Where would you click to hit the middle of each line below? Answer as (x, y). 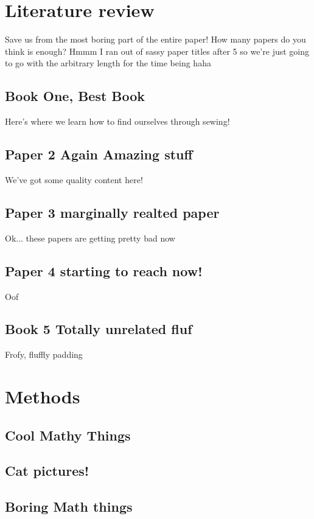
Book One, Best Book (75, 96)
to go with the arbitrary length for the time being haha (108, 63)
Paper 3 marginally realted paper (112, 212)
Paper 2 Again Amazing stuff (99, 154)
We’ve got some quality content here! (74, 179)
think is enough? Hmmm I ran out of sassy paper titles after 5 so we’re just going (157, 51)
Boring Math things (69, 507)
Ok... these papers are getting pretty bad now (90, 238)
